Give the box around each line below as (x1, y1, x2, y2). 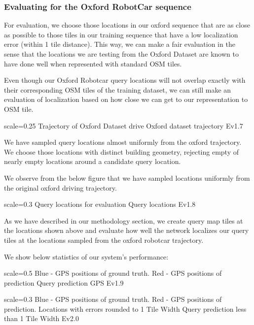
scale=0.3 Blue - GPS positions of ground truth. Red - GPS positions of (4, 294, 222, 304)
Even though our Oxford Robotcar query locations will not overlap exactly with (4, 75, 246, 85)
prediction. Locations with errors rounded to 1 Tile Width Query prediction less (4, 303, 247, 314)
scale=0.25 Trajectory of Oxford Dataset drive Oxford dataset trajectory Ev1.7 (4, 120, 243, 130)
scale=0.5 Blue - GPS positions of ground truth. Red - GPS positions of (4, 268, 222, 278)
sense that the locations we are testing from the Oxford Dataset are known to (4, 49, 239, 59)
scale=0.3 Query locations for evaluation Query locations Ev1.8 (4, 199, 196, 209)
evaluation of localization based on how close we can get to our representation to (4, 94, 248, 104)
